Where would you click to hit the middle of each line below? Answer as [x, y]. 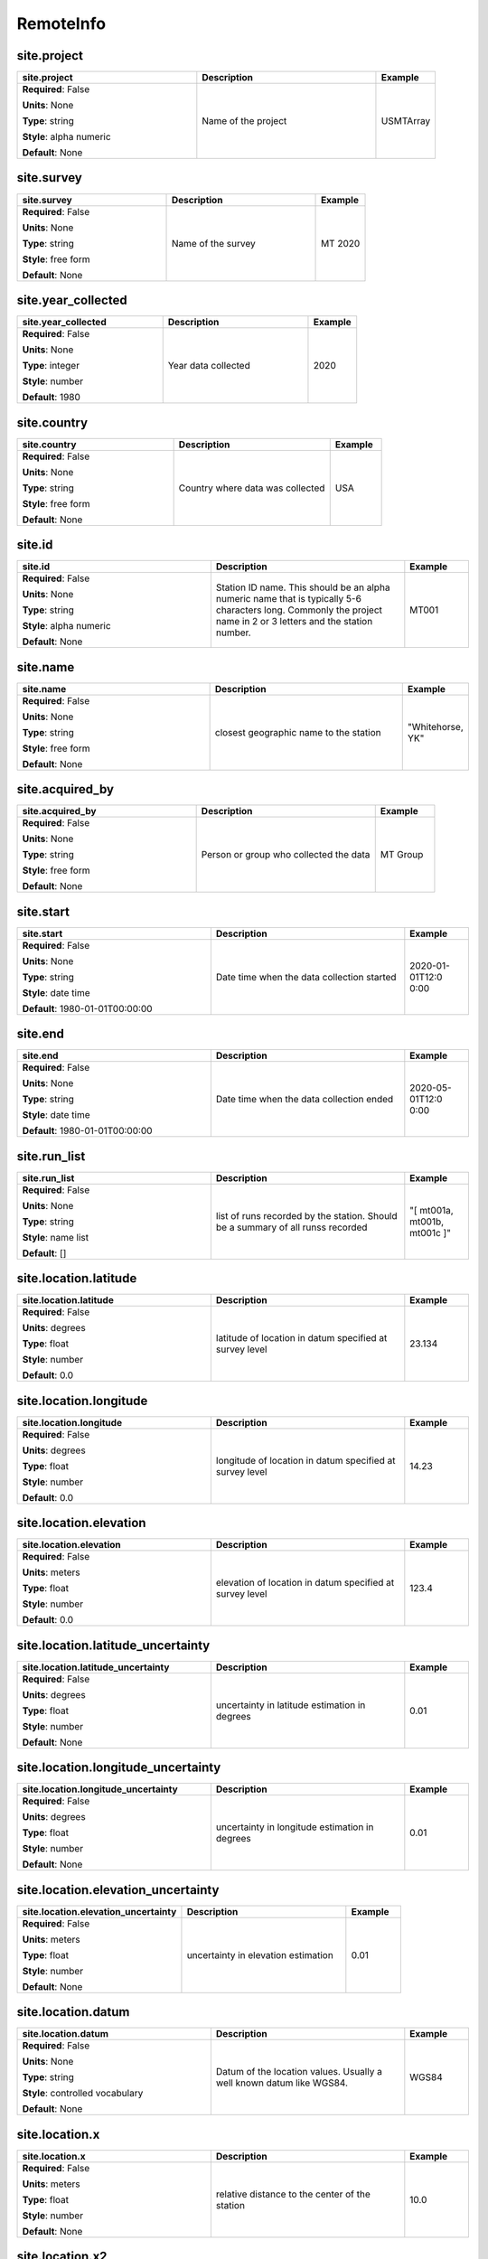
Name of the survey [214, 243]
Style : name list [56, 1237]
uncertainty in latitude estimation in [291, 1705]
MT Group [402, 855]
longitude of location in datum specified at [305, 1460]
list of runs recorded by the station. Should [306, 1215]
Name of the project [244, 121]
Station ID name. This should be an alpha [303, 587]
